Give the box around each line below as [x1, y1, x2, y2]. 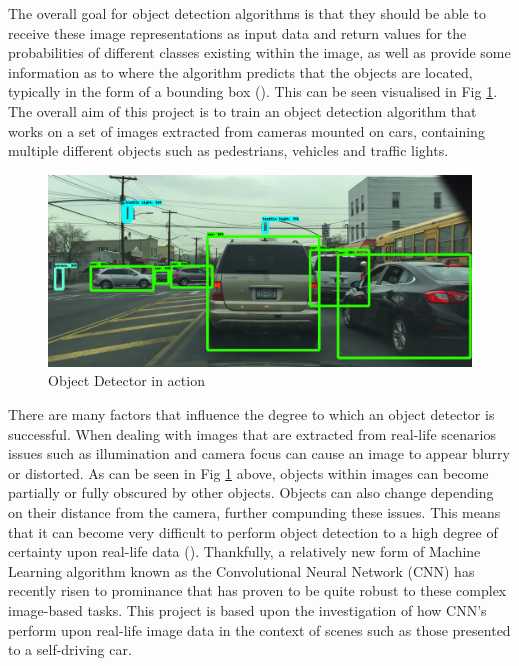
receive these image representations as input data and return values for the [8, 22, 467, 43]
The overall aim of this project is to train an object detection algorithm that [8, 100, 477, 121]
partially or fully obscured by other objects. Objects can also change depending [8, 482, 494, 503]
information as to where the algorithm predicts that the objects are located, [8, 61, 473, 82]
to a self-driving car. [8, 639, 132, 660]
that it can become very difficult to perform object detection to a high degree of [8, 521, 498, 542]
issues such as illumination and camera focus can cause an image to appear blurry [8, 443, 510, 464]
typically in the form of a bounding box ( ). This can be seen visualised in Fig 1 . [8, 81, 498, 102]
